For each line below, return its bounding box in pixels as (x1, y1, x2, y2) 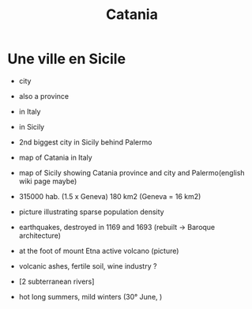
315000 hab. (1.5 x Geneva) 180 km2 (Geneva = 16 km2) (18, 191, 201, 201)
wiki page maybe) (18, 176, 77, 186)
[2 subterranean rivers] (18, 277, 95, 286)
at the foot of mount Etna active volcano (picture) (18, 246, 179, 255)
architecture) (18, 231, 61, 240)
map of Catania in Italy (18, 153, 92, 162)
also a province (18, 91, 69, 100)
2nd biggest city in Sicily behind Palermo (18, 137, 152, 147)
